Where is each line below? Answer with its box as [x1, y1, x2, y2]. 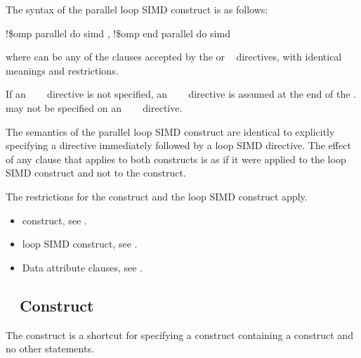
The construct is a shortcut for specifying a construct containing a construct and [6, 327, 353, 342]
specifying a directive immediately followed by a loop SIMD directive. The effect [6, 138, 351, 153]
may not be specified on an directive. [6, 100, 183, 115]
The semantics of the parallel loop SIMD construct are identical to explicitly [6, 124, 335, 139]
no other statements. [6, 341, 94, 356]
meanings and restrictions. [6, 63, 119, 77]
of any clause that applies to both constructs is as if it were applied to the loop [6, 151, 346, 166]
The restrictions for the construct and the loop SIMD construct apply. [6, 188, 308, 203]
